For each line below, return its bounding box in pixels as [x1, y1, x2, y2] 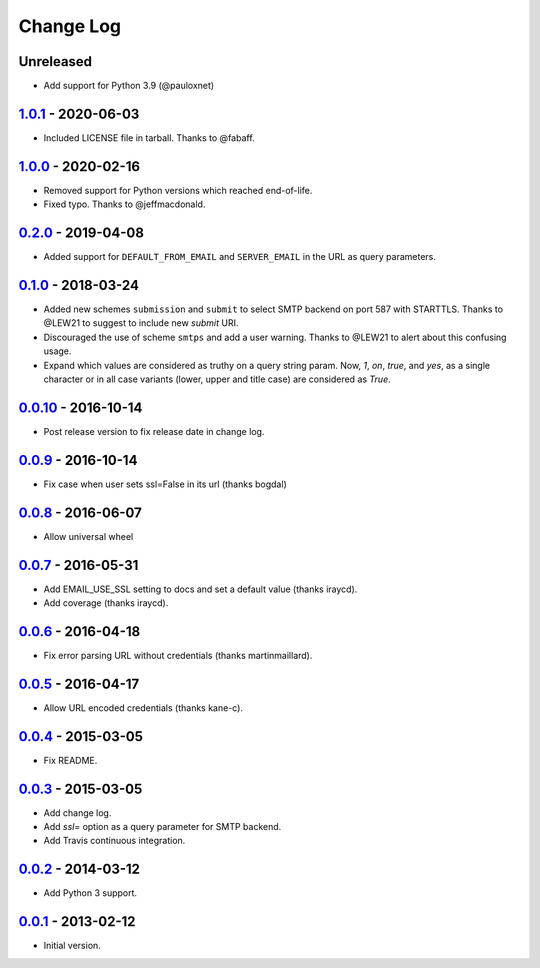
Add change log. [43, 806, 112, 819]
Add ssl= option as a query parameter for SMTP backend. [43, 821, 282, 833]
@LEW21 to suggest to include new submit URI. [43, 317, 239, 329]
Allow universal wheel [43, 530, 134, 542]
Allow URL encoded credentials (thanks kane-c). [43, 701, 244, 714]
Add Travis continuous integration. [43, 835, 186, 847]
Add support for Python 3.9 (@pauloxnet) [43, 80, 215, 92]
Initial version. [43, 940, 102, 952]
